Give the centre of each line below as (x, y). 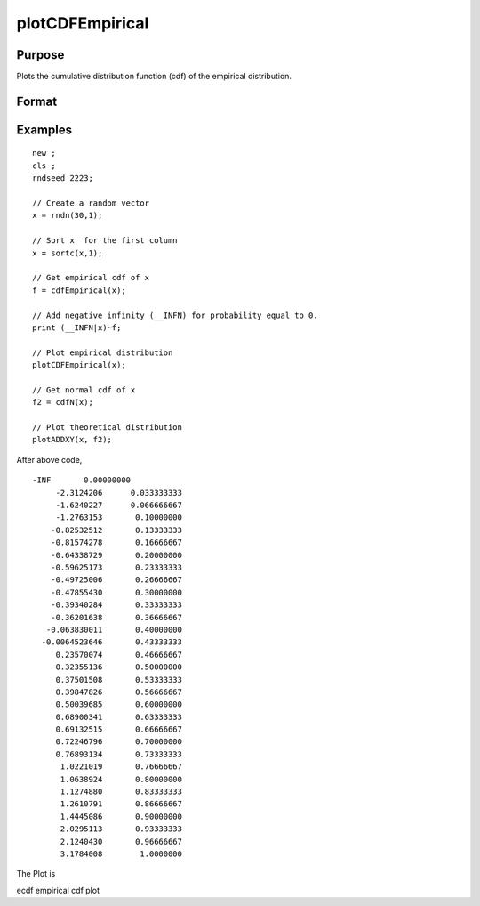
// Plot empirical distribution (103, 352)
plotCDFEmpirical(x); (79, 365)
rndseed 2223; (63, 178)
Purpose (40, 55)
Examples (44, 129)
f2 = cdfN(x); (63, 402)
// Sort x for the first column (105, 241)
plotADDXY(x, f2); (72, 440)
